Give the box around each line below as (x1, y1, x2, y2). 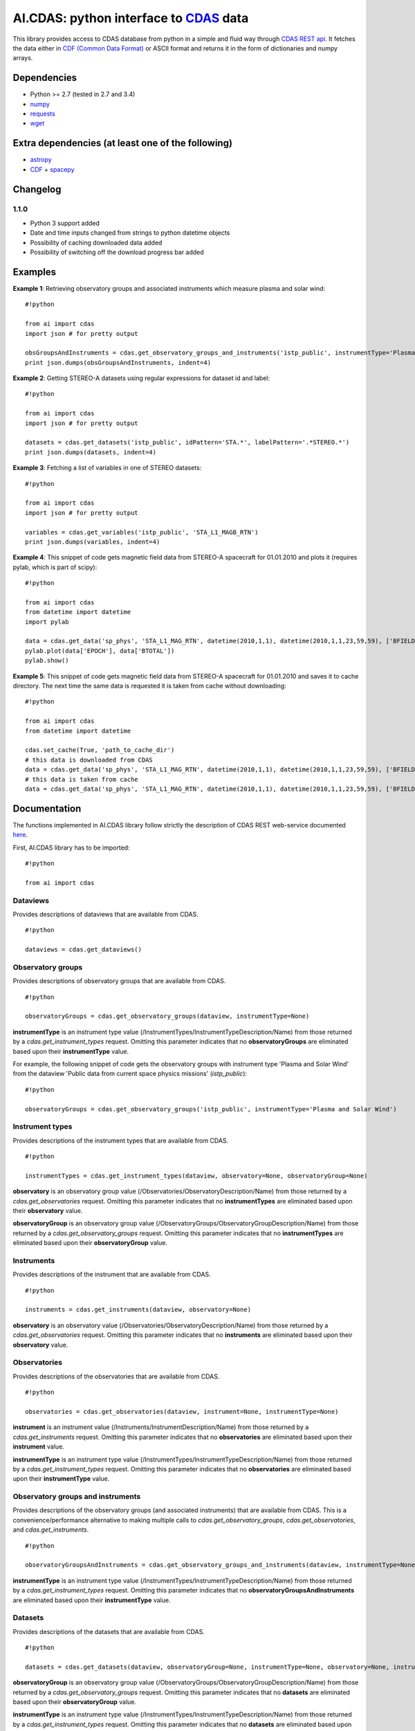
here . (12, 831, 28, 839)
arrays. (12, 54, 33, 62)
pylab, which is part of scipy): (12, 563, 98, 571)
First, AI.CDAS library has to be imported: (12, 843, 131, 852)
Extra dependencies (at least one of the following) (12, 137, 233, 149)
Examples (12, 266, 57, 278)
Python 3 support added (30, 219, 100, 227)
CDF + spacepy (30, 165, 75, 173)
